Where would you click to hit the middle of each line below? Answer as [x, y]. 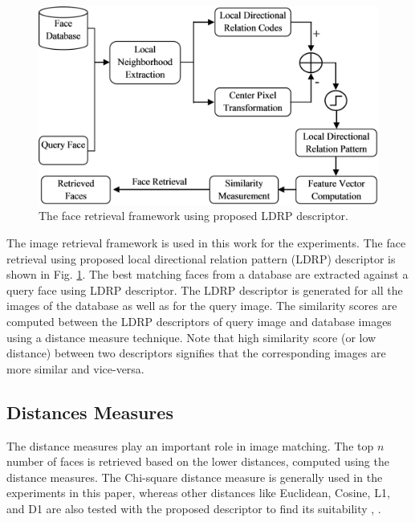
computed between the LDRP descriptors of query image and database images [199, 321]
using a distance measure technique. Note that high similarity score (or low [191, 337]
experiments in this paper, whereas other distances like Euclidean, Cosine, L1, [198, 493]
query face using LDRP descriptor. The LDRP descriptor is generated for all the [205, 290]
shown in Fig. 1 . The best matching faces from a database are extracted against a [207, 274]
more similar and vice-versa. [75, 368]
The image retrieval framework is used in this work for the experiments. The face [206, 242]
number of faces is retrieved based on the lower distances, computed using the [198, 461]
